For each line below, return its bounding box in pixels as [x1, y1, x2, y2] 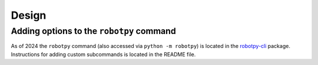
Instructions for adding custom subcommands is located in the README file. [11, 50, 196, 58]
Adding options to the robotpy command [11, 26, 176, 36]
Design [11, 9, 47, 22]
